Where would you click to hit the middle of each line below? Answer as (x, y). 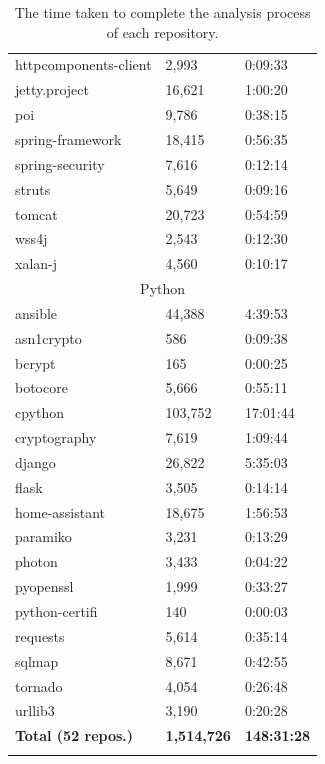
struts (33, 188)
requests (40, 635)
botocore (41, 387)
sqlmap (37, 660)
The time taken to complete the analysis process (162, 12)
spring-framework (68, 138)
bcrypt (35, 362)
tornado (39, 685)
